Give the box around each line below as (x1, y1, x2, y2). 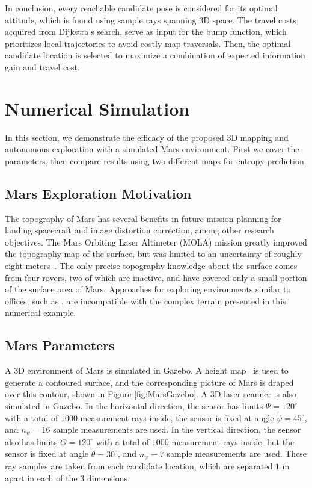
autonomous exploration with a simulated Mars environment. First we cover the (5, 143, 299, 155)
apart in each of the (5, 471, 78, 484)
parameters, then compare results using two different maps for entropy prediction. (5, 154, 307, 167)
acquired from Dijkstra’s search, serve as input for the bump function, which (5, 25, 287, 38)
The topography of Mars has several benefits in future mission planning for (5, 212, 281, 224)
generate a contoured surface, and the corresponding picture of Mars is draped (5, 375, 294, 388)
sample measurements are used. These (167, 447, 307, 460)
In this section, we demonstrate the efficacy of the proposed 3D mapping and (5, 131, 289, 143)
